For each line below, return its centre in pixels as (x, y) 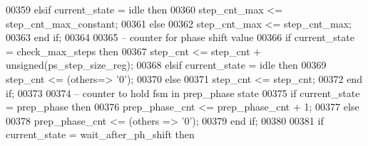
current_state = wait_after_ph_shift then (100, 134)
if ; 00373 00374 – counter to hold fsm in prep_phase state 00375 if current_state (183, 92)
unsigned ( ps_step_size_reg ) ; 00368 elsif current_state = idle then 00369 (166, 65)
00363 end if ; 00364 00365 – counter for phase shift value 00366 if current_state (180, 37)
